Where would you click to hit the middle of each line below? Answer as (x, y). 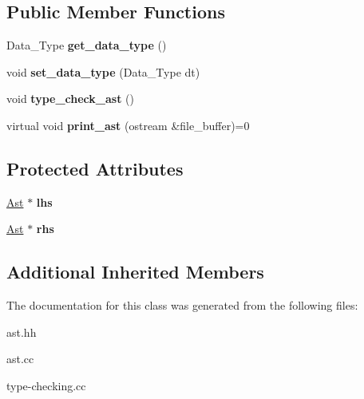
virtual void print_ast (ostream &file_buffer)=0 (128, 125)
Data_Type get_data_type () (87, 45)
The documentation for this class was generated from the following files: (182, 305)
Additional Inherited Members (135, 272)
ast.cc (20, 359)
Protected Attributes (95, 168)
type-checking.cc (46, 385)
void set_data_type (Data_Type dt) (103, 71)
